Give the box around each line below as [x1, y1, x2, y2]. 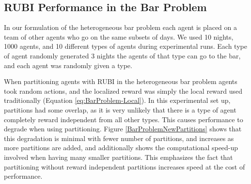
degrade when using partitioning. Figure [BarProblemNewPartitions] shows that [4, 124, 242, 134]
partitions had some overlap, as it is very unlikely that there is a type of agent [4, 104, 236, 114]
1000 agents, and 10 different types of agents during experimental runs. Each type [4, 41, 247, 51]
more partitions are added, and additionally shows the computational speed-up [4, 142, 238, 153]
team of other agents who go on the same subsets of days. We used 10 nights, [4, 31, 234, 42]
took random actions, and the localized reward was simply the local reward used [4, 85, 243, 96]
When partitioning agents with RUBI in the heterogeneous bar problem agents [4, 76, 237, 86]
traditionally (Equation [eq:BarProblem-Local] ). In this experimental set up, [4, 95, 231, 105]
